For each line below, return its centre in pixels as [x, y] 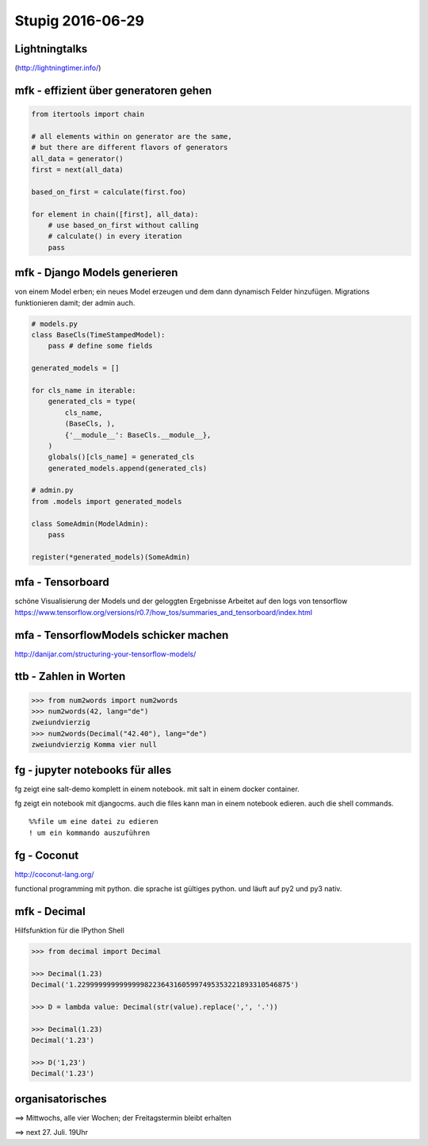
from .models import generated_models [107, 501]
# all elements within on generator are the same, [132, 136]
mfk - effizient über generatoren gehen [113, 90]
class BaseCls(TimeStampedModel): [98, 335]
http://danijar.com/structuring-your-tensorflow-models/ [105, 654]
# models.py [55, 324]
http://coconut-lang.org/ [54, 874]
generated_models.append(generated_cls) [128, 468]
